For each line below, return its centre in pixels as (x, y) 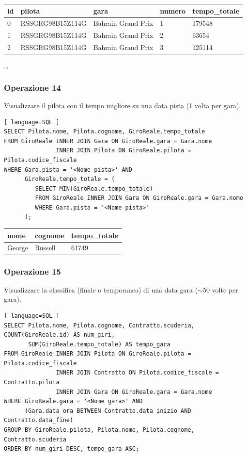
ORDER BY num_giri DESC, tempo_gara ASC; (72, 449)
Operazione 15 (32, 271)
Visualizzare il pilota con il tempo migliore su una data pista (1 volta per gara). (123, 105)
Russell (45, 248)
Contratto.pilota (32, 383)
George (18, 248)
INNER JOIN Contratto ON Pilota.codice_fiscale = (137, 373)
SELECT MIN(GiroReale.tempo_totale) (94, 188)
